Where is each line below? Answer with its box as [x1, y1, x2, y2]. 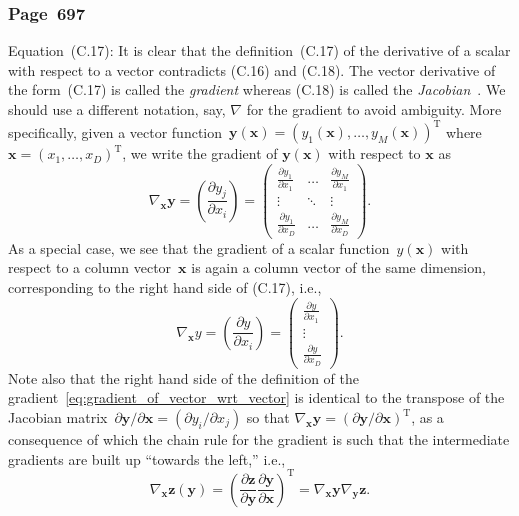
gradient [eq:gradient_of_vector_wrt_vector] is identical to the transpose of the [8, 387, 505, 408]
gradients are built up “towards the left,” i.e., [8, 448, 286, 469]
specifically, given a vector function [8, 121, 223, 142]
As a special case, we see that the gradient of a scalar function [8, 237, 390, 258]
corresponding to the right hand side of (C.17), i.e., [8, 277, 322, 297]
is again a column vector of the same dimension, [191, 257, 486, 278]
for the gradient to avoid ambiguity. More [246, 99, 502, 119]
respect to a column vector [8, 257, 172, 278]
